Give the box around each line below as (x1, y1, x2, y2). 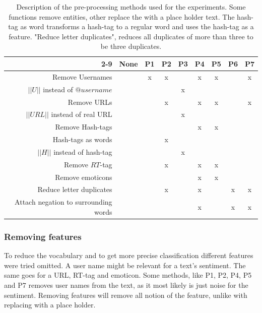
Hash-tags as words (52, 134, 112, 145)
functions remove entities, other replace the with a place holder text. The (9, 11, 235, 22)
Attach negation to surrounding (15, 197, 112, 207)
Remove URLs (68, 96, 112, 107)
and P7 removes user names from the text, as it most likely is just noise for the (4, 279, 248, 290)
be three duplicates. (100, 41, 162, 51)
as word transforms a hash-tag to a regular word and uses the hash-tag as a (20, 21, 254, 32)
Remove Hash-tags (55, 121, 112, 132)
